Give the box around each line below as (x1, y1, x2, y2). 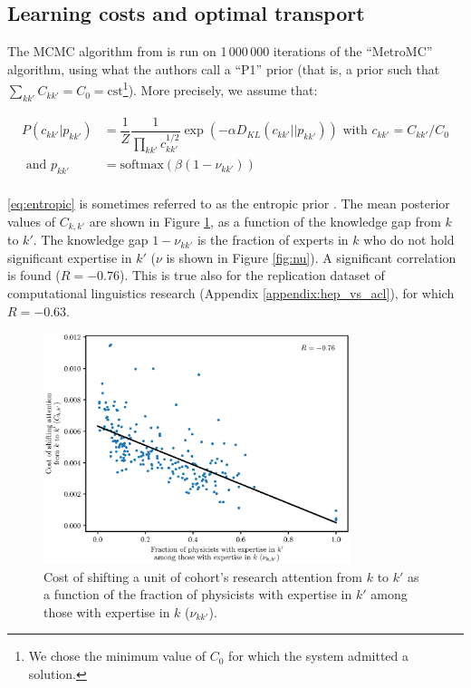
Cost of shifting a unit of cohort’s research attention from (43, 567, 363, 586)
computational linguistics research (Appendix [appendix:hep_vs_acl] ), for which (7, 284, 455, 303)
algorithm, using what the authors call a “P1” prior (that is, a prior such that (7, 59, 440, 78)
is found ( (7, 266, 61, 285)
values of (7, 211, 55, 230)
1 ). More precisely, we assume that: (122, 78, 318, 100)
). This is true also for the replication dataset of (119, 266, 385, 285)
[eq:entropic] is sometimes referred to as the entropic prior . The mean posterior (7, 194, 450, 213)
